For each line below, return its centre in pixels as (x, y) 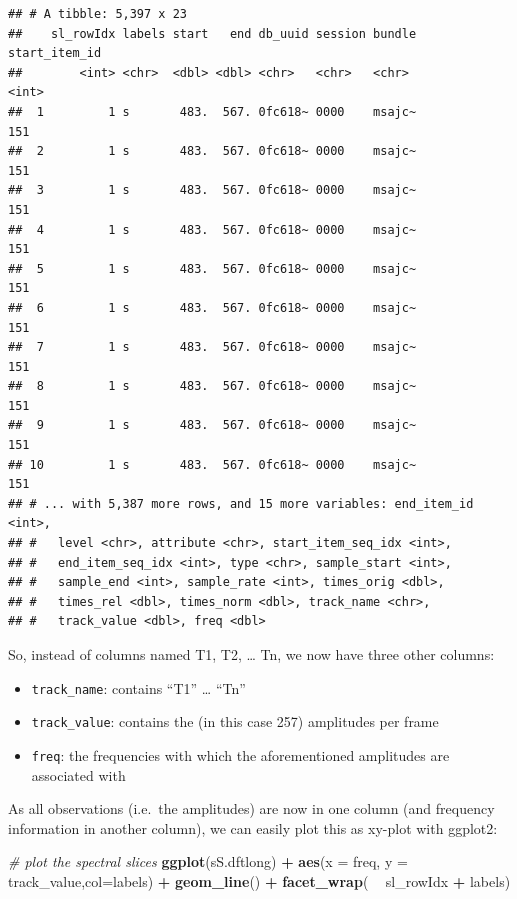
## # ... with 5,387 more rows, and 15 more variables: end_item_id (241, 503)
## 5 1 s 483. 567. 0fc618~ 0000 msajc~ (212, 268)
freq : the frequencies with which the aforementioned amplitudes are (240, 754)
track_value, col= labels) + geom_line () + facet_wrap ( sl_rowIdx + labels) (259, 880)
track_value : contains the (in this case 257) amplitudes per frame (235, 721)
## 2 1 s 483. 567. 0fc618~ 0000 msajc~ (212, 151)
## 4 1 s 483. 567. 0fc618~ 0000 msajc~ (212, 229)
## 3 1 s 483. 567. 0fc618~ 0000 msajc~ (212, 190)
